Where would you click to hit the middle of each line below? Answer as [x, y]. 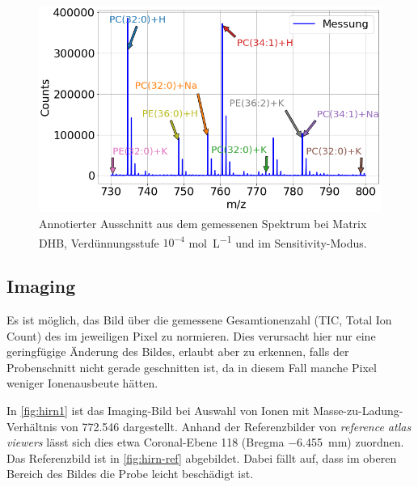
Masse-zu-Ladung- [358, 410]
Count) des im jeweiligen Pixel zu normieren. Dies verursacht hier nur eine [191, 335]
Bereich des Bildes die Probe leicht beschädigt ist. [130, 474]
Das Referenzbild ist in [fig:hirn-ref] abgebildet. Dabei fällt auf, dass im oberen [202, 457]
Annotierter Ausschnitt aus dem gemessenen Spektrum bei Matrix [203, 223]
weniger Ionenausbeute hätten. [82, 383]
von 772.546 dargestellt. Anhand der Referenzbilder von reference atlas [236, 426]
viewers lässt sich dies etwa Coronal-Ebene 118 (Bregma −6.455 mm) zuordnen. [205, 442]
